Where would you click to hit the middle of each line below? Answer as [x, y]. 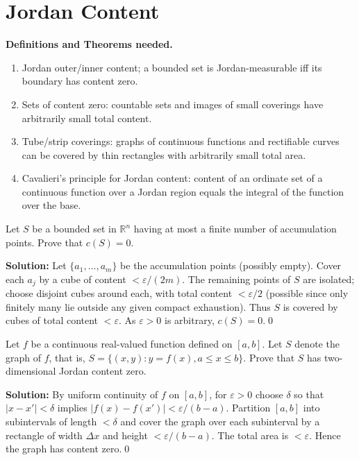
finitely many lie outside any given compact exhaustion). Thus [138, 306]
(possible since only [307, 293]
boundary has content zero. [80, 81]
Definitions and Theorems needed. [89, 44]
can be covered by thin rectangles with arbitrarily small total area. [164, 154]
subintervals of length [51, 421]
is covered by [310, 306]
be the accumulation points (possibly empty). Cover [231, 265]
